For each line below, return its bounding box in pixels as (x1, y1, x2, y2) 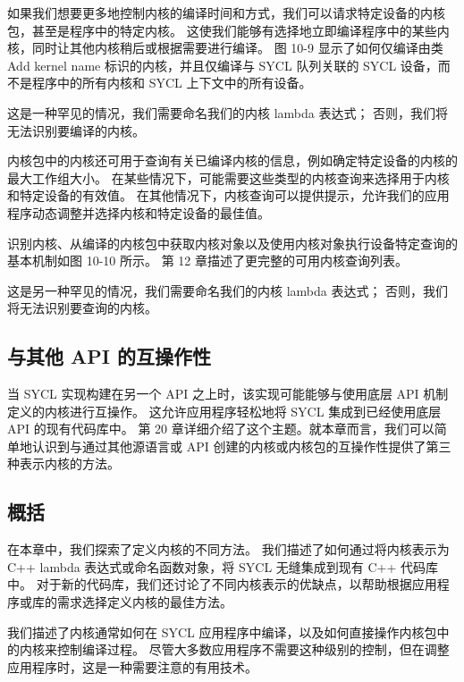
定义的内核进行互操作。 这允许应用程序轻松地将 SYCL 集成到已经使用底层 (7, 401, 442, 420)
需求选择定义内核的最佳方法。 (56, 593, 232, 611)
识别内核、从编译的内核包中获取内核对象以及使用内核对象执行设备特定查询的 (7, 233, 458, 252)
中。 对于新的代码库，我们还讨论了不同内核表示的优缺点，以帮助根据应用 (7, 575, 437, 594)
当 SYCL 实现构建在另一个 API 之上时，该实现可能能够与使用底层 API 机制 (7, 384, 449, 403)
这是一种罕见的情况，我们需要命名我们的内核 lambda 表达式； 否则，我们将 (7, 103, 449, 122)
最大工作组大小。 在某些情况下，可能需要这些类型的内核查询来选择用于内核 (7, 168, 450, 187)
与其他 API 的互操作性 (7, 342, 211, 370)
